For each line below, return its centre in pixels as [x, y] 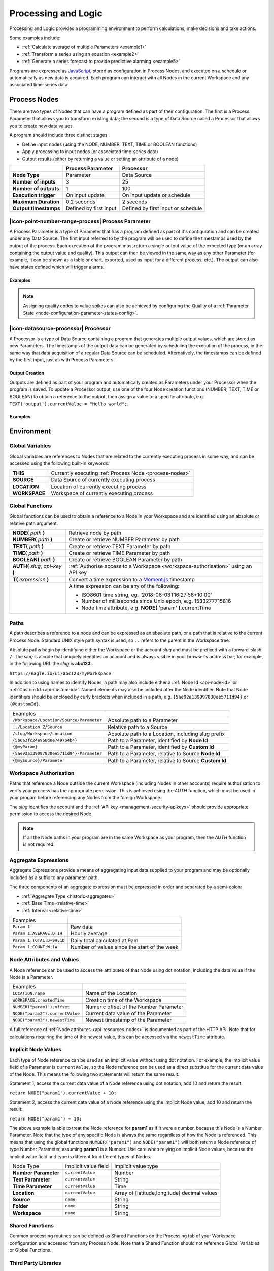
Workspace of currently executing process [102, 493]
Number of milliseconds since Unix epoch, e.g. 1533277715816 [156, 601]
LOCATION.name [29, 993]
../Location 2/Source [38, 727]
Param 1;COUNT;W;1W [35, 947]
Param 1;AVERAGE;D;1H [38, 934]
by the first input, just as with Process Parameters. [62, 360]
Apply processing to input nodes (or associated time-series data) [90, 152]
